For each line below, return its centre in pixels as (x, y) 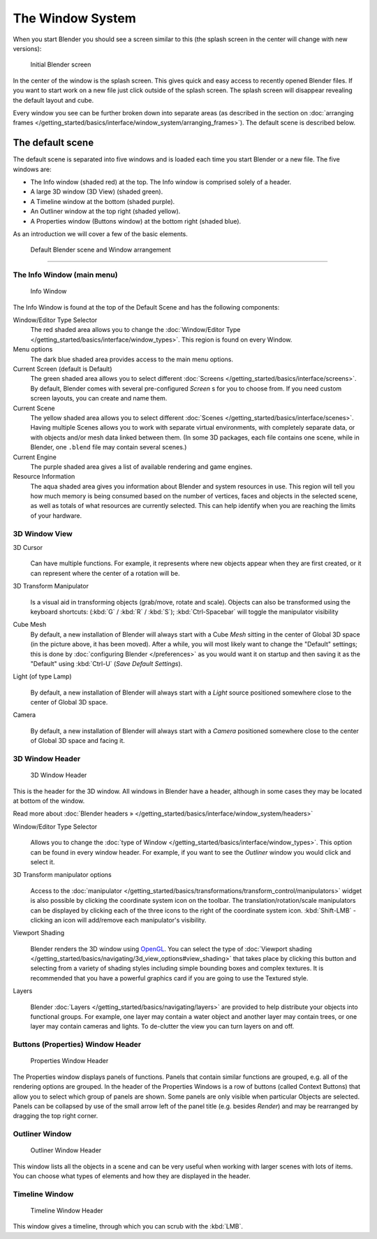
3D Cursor (28, 548)
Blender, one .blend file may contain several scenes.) (109, 447)
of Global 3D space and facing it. (78, 741)
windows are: (32, 169)
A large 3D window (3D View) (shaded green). (97, 191)
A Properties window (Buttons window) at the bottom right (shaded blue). (136, 221)
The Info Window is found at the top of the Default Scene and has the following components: (146, 307)
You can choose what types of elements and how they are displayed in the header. (132, 1176)
